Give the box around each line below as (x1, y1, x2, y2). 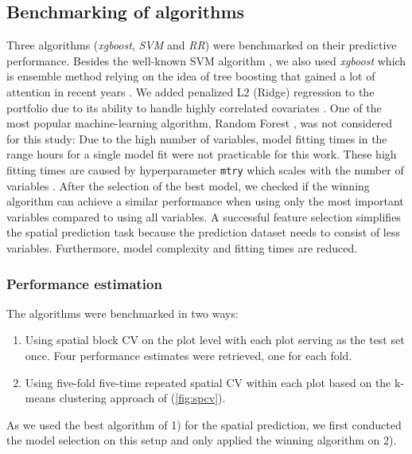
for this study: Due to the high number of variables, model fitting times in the (6, 130, 387, 147)
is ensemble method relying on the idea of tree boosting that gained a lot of (6, 68, 375, 84)
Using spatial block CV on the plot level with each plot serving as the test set (25, 331, 405, 348)
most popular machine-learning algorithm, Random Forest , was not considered (6, 115, 393, 131)
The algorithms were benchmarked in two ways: (6, 304, 239, 321)
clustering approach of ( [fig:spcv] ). (59, 389, 226, 406)
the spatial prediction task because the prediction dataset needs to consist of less (6, 224, 401, 241)
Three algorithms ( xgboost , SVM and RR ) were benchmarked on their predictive (6, 37, 397, 53)
